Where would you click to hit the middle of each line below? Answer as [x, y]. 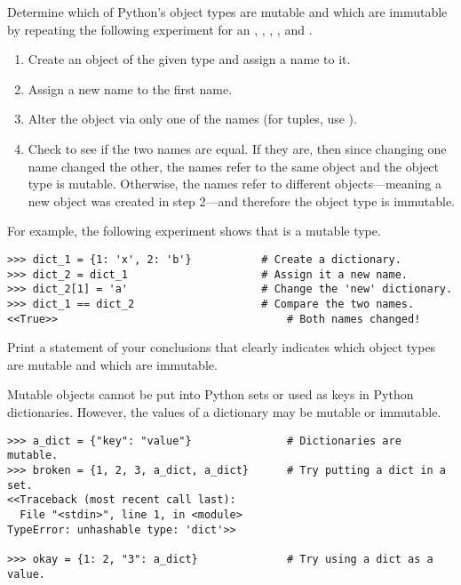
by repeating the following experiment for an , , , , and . [160, 29]
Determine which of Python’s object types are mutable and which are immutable [227, 12]
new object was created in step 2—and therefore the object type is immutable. [241, 200]
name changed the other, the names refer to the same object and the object [234, 166]
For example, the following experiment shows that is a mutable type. [194, 231]
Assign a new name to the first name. [130, 88]
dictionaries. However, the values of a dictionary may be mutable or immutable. [224, 412]
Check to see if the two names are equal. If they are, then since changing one [237, 148]
